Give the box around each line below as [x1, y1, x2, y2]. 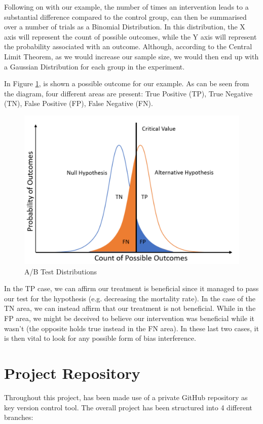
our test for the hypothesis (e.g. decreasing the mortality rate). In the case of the [4, 293, 255, 303]
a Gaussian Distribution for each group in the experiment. [4, 61, 185, 72]
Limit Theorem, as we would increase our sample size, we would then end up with [4, 51, 259, 61]
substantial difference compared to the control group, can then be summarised [4, 11, 247, 22]
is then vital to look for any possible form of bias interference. [4, 333, 196, 343]
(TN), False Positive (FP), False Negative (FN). [4, 98, 153, 109]
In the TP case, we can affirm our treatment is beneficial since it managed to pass [4, 283, 259, 294]
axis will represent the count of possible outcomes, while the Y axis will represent [4, 31, 257, 42]
